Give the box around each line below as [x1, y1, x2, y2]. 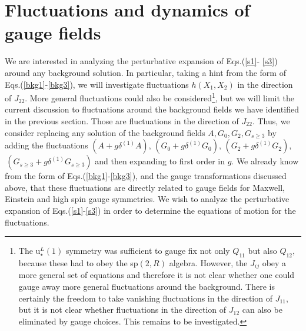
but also [248, 244, 277, 257]
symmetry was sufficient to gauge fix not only [65, 244, 230, 257]
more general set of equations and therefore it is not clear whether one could [18, 269, 295, 281]
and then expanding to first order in [95, 155, 225, 167]
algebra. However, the [169, 256, 248, 269]
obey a [262, 256, 287, 269]
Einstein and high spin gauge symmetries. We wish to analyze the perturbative [5, 193, 290, 205]
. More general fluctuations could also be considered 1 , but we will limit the [25, 90, 295, 104]
